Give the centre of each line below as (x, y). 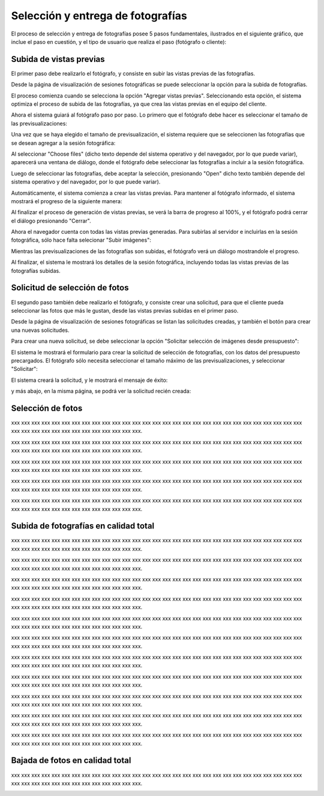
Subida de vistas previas (58, 59)
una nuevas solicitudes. (40, 330)
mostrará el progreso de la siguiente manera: (67, 201)
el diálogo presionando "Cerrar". (51, 221)
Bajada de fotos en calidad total (71, 761)
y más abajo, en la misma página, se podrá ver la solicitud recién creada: (101, 391)
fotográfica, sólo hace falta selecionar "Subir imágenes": (81, 240)
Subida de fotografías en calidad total (83, 526)
